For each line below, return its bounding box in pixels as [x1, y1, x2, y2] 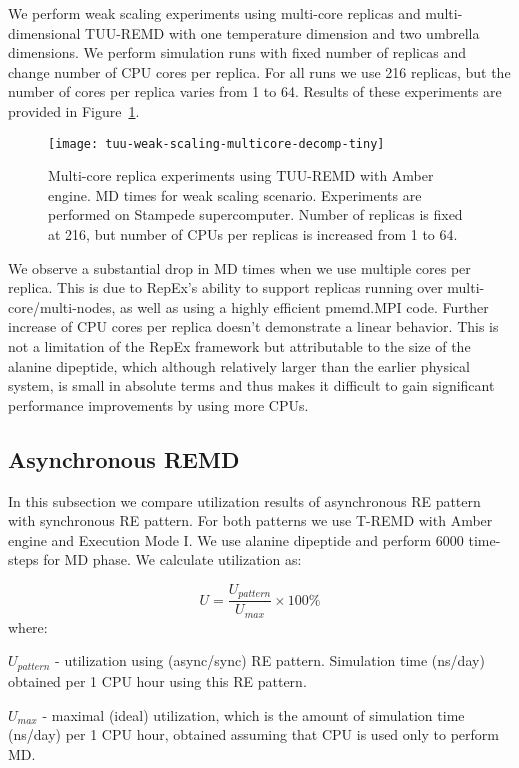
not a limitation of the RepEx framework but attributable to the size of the [8, 335, 471, 356]
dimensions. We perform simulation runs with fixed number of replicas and [8, 42, 466, 63]
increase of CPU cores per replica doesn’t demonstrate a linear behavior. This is [8, 316, 499, 337]
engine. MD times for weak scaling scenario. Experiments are [48, 184, 422, 205]
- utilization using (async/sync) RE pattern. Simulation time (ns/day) [55, 650, 485, 671]
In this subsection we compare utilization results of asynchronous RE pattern [8, 490, 481, 511]
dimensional [8, 22, 81, 43]
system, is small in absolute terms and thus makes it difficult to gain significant [8, 375, 495, 396]
